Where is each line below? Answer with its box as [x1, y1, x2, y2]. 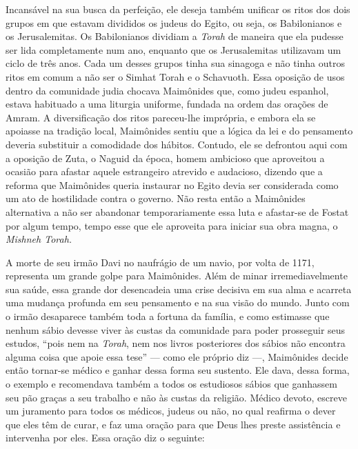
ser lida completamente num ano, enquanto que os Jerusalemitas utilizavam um [6, 42, 341, 57]
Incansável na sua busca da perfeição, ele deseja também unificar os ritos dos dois [6, 2, 350, 16]
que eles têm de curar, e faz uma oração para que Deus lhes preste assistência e [6, 417, 341, 431]
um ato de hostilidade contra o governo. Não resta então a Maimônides [6, 191, 306, 206]
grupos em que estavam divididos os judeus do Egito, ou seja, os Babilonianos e [6, 15, 342, 30]
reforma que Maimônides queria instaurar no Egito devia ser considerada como [6, 177, 339, 192]
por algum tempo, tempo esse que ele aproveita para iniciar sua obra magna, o [6, 218, 338, 232]
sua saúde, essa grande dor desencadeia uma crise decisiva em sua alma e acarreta [6, 281, 352, 296]
